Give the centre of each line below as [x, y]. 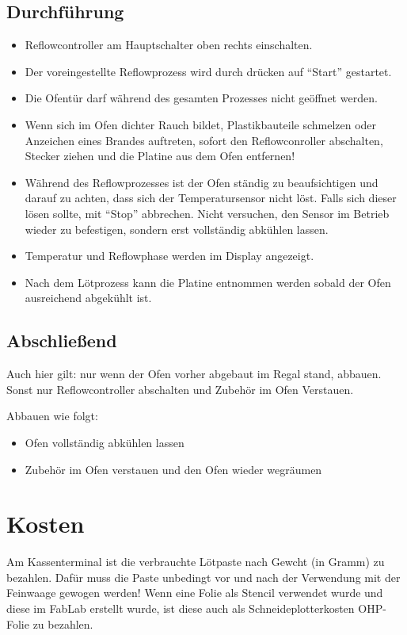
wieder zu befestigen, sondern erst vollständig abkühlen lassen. [177, 229]
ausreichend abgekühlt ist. [88, 298]
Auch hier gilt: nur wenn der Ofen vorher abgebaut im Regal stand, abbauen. [194, 374]
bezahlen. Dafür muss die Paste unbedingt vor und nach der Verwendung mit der [203, 577]
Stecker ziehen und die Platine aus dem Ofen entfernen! [160, 156]
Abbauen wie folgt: [52, 416]
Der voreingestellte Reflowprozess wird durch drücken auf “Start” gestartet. [208, 71]
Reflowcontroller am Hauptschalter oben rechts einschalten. [169, 45]
